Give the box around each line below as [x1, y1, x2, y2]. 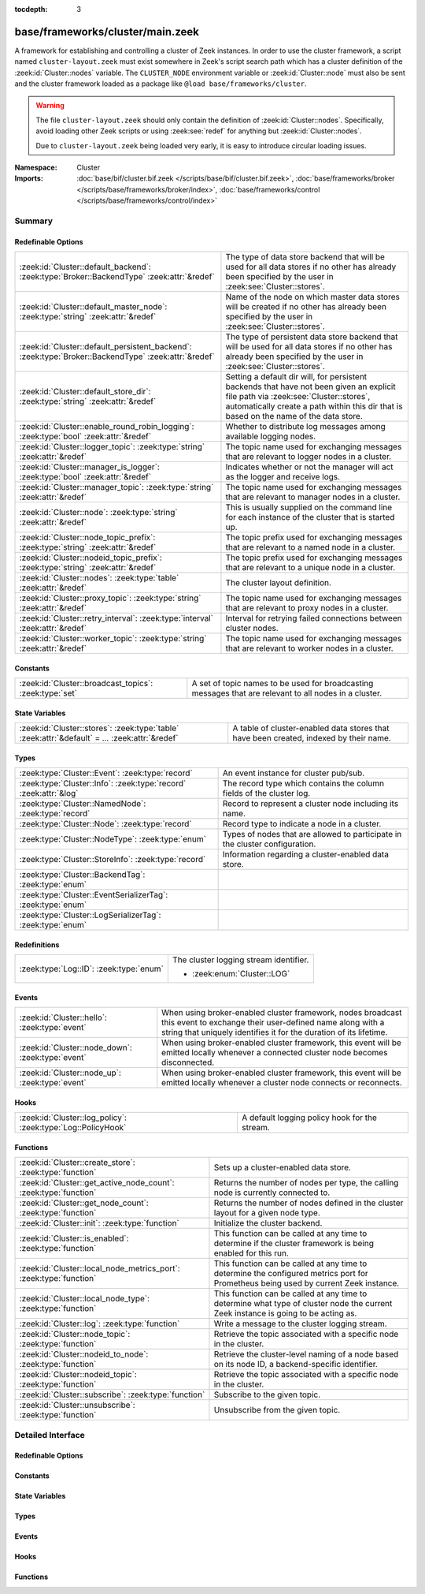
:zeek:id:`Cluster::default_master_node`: [19, 301, 168, 312]
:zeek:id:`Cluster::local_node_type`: [19, 1293, 150, 1305]
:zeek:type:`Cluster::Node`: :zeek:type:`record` [19, 819, 192, 830]
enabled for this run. [213, 1248, 289, 1259]
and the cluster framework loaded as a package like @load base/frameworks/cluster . [14, 79, 307, 88]
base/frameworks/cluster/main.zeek [14, 24, 200, 39]
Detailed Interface [14, 1429, 86, 1440]
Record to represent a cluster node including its [222, 798, 399, 809]
